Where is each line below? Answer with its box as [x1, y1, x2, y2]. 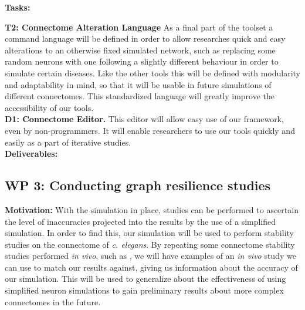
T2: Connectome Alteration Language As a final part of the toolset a [5, 21, 273, 33]
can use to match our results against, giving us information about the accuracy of [5, 261, 298, 273]
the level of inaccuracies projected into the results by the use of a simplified [5, 215, 276, 227]
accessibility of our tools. [5, 101, 94, 113]
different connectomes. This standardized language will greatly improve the [5, 90, 275, 102]
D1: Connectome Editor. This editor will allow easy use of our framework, [5, 113, 284, 125]
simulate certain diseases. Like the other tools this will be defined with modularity [5, 66, 300, 79]
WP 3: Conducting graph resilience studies [5, 176, 271, 194]
